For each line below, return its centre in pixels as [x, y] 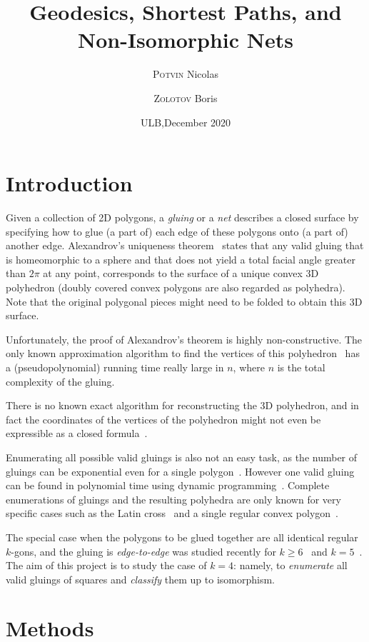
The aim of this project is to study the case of [106, 565]
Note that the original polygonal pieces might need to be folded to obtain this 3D [184, 301]
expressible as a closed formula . [77, 433]
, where [249, 367]
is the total [301, 367]
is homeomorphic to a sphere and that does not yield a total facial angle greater [181, 259]
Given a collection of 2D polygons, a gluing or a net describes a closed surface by [182, 217]
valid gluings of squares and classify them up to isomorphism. [141, 579]
